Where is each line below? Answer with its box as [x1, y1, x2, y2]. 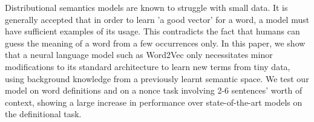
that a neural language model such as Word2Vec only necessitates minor [5, 48, 273, 61]
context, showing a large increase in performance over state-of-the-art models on [5, 95, 303, 108]
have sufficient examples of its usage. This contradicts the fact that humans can [5, 25, 300, 37]
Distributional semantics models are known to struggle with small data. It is [5, 1, 288, 13]
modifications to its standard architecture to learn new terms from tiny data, [5, 60, 290, 72]
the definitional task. [5, 108, 82, 120]
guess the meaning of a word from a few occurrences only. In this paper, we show [5, 36, 306, 49]
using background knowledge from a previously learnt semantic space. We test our [5, 72, 309, 85]
